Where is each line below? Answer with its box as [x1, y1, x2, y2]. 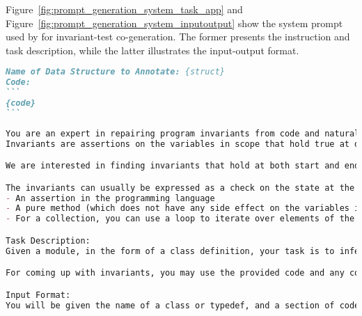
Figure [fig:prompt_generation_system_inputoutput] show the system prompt [6, 15, 343, 30]
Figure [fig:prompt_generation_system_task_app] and [6, 2, 243, 16]
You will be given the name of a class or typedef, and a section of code [6, 300, 360, 310]
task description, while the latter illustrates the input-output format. [6, 42, 299, 57]
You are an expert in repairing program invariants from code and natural [6, 128, 360, 139]
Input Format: [6, 290, 71, 300]
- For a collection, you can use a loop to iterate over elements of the [6, 214, 355, 224]
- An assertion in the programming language [6, 193, 215, 203]
